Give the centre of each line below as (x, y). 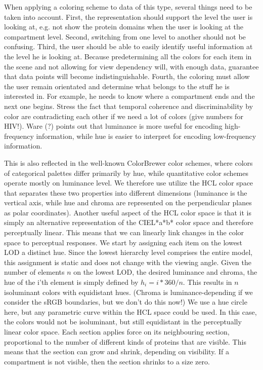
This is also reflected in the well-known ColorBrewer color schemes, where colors (128, 162)
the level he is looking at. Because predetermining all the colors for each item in (128, 56)
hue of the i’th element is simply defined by (71, 282)
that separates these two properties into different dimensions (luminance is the (126, 192)
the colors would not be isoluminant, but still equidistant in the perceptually (123, 322)
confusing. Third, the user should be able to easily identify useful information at (128, 46)
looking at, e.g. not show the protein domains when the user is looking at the (124, 27)
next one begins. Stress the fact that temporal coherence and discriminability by (129, 106)
